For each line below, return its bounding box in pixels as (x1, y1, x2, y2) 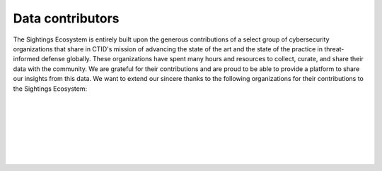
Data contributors (13, 11, 120, 26)
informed (13, 55, 40, 63)
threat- (324, 44, 345, 53)
